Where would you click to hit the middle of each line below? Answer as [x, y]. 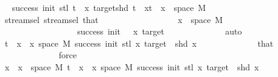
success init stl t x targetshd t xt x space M [109, 7]
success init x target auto [159, 31]
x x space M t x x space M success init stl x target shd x [132, 66]
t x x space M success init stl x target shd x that [139, 43]
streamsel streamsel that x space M [114, 19]
